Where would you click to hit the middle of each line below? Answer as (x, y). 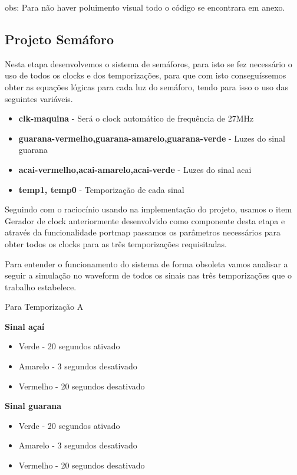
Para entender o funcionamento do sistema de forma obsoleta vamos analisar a (146, 263)
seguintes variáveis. (39, 98)
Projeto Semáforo (59, 39)
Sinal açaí (25, 326)
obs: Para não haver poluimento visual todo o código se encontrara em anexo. (145, 7)
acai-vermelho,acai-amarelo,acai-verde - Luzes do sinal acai (135, 169)
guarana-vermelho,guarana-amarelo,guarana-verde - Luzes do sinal (152, 138)
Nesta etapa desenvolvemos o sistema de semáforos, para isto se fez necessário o (148, 63)
